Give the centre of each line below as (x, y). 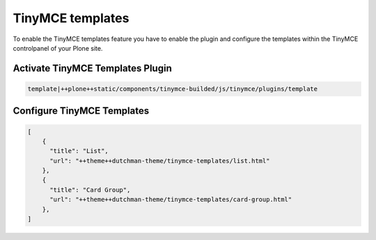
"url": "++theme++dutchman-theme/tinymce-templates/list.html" (160, 161)
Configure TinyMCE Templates (81, 111)
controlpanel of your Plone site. (58, 48)
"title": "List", (79, 151)
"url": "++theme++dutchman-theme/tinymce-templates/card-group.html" (171, 200)
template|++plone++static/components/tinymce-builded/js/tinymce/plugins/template (173, 89)
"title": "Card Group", (90, 190)
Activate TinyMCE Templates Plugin (92, 68)
